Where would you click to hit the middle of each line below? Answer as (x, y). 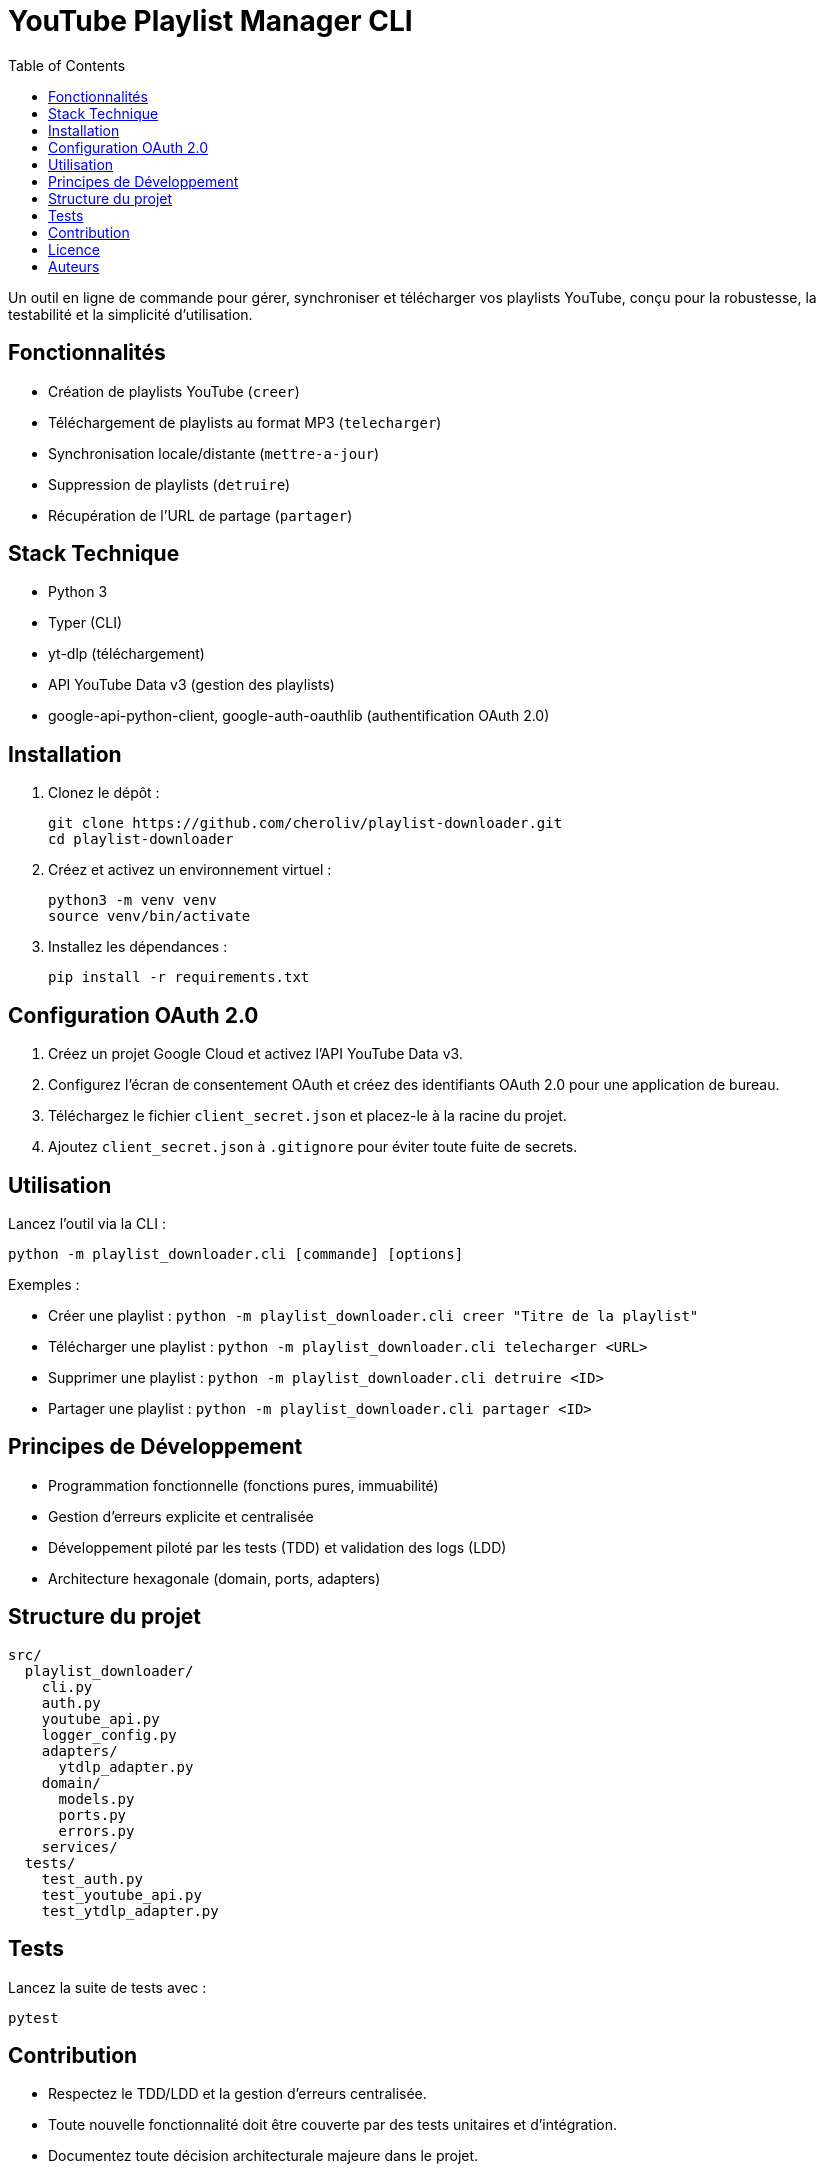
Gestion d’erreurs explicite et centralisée (181, 1516)
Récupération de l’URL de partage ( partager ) (200, 515)
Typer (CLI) (85, 623)
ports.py (92, 1814)
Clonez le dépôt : (104, 793)
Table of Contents (67, 65)
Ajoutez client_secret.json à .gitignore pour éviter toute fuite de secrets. (313, 1147)
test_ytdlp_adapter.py (130, 1910)
